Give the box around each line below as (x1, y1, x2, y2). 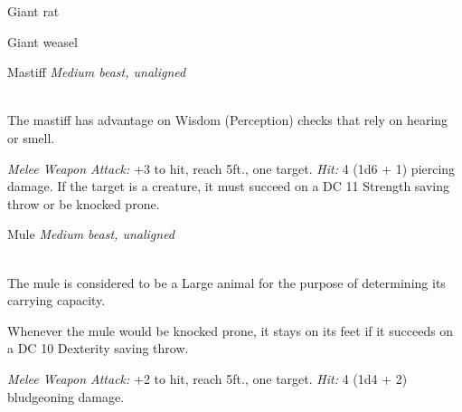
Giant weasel (7, 32, 78, 51)
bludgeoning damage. (7, 387, 125, 406)
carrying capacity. (7, 291, 106, 310)
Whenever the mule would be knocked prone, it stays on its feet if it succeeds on (7, 321, 454, 340)
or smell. (7, 128, 55, 147)
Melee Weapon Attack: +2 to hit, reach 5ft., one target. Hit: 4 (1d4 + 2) (7, 369, 408, 388)
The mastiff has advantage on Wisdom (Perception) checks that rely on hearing (7, 110, 448, 129)
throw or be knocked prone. (7, 194, 160, 213)
